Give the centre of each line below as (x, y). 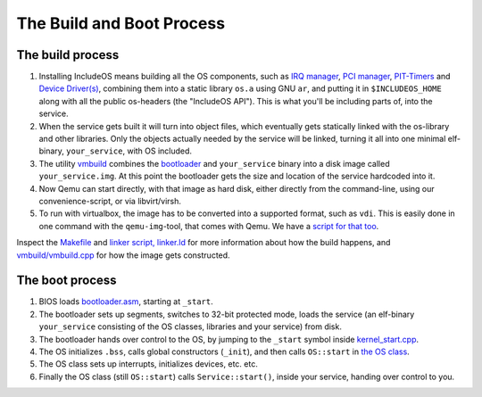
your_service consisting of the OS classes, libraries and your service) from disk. (191, 327)
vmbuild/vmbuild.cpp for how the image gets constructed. (124, 255)
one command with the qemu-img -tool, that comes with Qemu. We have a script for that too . (209, 226)
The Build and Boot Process (121, 23)
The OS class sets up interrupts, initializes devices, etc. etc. (148, 364)
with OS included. (159, 151)
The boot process (66, 281)
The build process (68, 55)
